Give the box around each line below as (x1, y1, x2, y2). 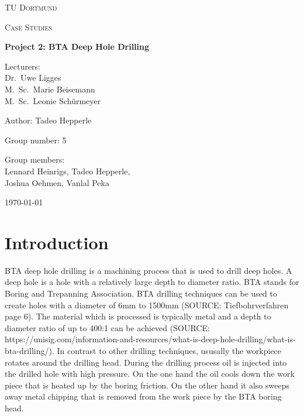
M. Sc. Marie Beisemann (5, 82, 95, 95)
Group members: (5, 153, 65, 166)
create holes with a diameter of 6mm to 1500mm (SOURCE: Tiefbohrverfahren (5, 298, 289, 311)
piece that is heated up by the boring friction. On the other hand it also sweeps (5, 379, 289, 391)
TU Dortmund (5, 1, 57, 13)
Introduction (5, 230, 109, 254)
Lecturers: (5, 60, 41, 72)
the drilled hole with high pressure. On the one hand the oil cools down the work (5, 367, 295, 380)
